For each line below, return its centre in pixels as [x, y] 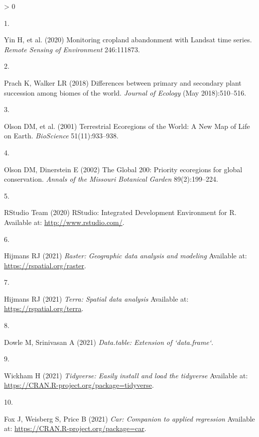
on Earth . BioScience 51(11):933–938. [61, 136]
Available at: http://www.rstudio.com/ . [64, 222]
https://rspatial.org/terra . [44, 308]
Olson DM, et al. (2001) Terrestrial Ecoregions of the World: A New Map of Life [127, 126]
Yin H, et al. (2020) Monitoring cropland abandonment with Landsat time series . [128, 40]
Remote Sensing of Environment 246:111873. [72, 49]
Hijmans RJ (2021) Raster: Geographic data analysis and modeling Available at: [126, 256]
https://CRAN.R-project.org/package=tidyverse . [79, 385]
